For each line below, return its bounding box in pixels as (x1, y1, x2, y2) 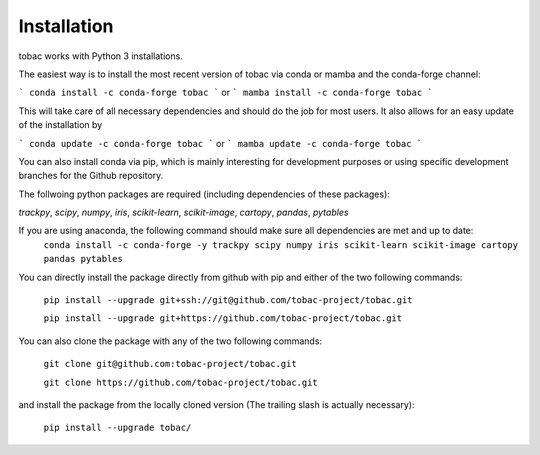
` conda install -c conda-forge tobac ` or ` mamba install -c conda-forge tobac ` (18, 86, 434, 99)
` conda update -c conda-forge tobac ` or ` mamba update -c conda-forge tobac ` (18, 137, 423, 149)
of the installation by (18, 119, 103, 131)
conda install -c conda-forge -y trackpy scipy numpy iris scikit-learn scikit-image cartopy (43, 239, 519, 250)
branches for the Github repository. (18, 170, 164, 182)
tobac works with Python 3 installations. (18, 50, 184, 62)
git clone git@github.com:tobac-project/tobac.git (43, 358, 297, 370)
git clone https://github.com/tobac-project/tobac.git (43, 376, 319, 388)
